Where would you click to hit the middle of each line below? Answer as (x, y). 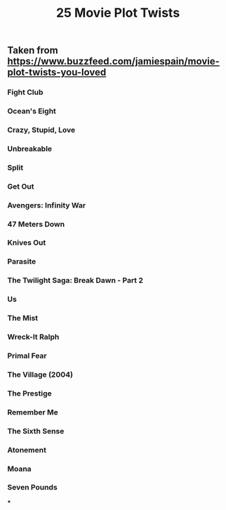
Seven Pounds (32, 488)
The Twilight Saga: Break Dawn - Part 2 (75, 281)
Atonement (27, 450)
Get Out (21, 186)
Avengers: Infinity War (47, 205)
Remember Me (33, 412)
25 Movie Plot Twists (118, 13)
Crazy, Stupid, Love (41, 130)
